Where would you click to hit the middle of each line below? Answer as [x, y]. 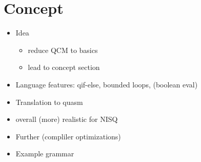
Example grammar [45, 154]
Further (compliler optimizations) [68, 136]
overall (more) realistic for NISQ [67, 119]
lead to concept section [64, 67]
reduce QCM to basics [63, 50]
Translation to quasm [49, 102]
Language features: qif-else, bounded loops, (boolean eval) [107, 84]
